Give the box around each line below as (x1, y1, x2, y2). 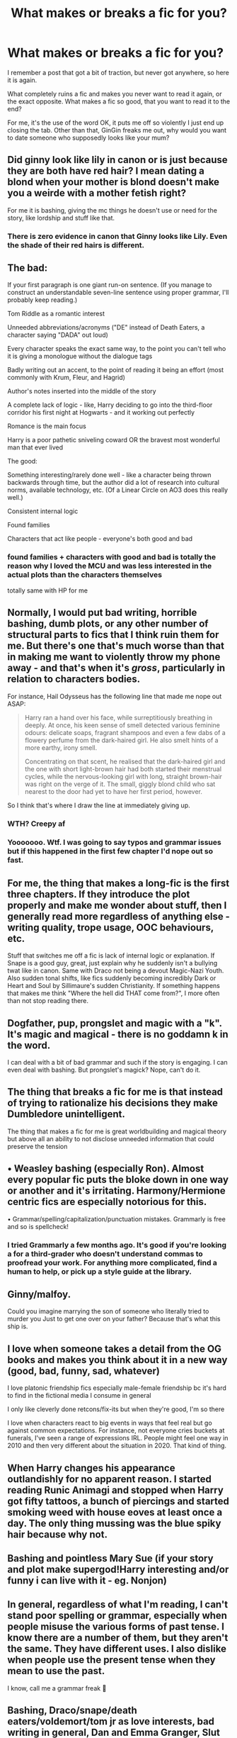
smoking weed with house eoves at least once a (7, 1506, 223, 1518)
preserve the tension (7, 1142, 68, 1150)
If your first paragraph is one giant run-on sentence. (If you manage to (7, 281, 212, 289)
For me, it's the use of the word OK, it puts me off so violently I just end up (7, 118, 224, 127)
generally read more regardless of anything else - (7, 910, 230, 922)
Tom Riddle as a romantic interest (7, 310, 105, 318)
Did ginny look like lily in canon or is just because (7, 154, 228, 166)
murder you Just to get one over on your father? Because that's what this (7, 1315, 221, 1323)
